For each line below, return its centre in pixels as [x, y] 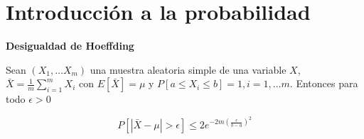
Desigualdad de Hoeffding [70, 46]
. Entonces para [324, 83]
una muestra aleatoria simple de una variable [188, 69]
